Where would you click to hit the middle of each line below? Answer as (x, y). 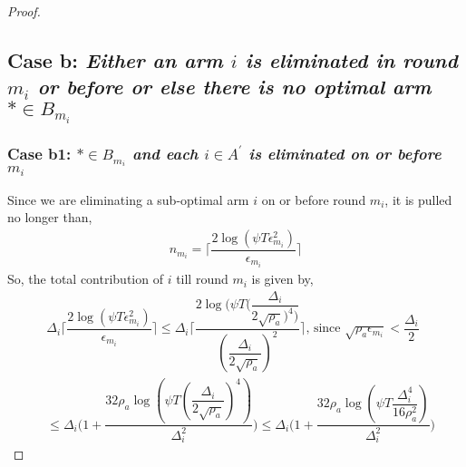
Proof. (24, 11)
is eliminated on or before (345, 154)
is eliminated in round (351, 59)
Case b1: (39, 154)
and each (165, 154)
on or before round (314, 199)
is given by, (282, 279)
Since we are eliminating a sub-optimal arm (128, 199)
